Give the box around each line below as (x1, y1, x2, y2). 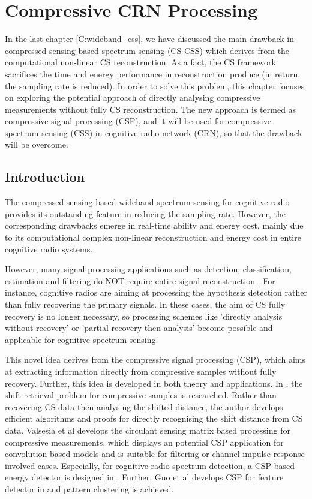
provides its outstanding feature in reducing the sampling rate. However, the (5, 207, 286, 220)
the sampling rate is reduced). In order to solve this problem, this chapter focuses (5, 79, 305, 92)
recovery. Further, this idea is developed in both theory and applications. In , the (5, 377, 303, 389)
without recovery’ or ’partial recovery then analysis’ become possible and (5, 321, 273, 334)
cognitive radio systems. (5, 242, 93, 255)
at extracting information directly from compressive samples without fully (5, 365, 277, 377)
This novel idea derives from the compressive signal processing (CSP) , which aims (5, 353, 306, 366)
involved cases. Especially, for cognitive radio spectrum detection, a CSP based (5, 459, 295, 471)
